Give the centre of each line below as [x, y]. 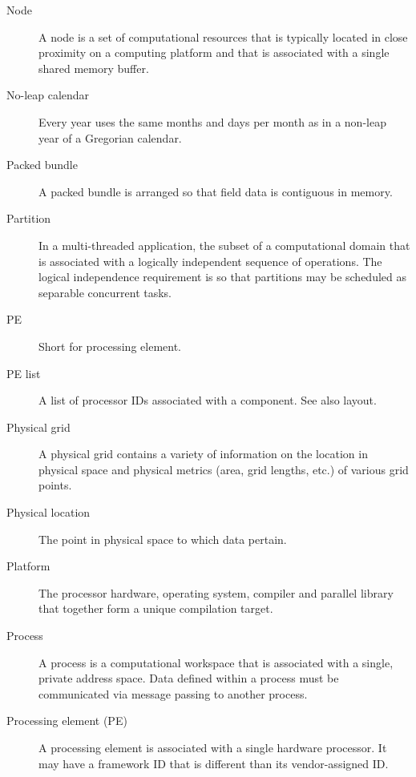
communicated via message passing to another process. [173, 693]
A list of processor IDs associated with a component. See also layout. [208, 400]
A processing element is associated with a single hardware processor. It [213, 747]
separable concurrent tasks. [105, 292]
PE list [24, 373]
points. [55, 485]
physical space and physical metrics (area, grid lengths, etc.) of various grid [224, 469]
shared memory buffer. [94, 68]
